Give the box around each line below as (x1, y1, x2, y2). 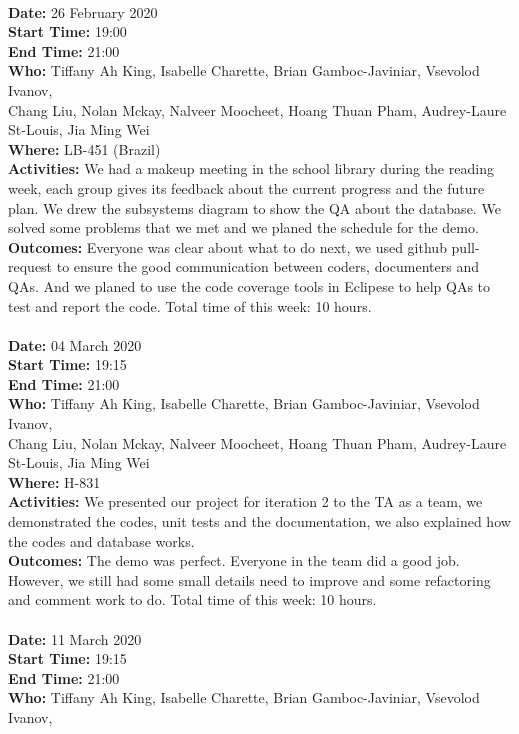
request (8, 256, 53, 277)
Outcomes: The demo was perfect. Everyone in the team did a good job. (8, 550, 460, 571)
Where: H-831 (8, 471, 101, 492)
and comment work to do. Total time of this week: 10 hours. (8, 589, 377, 610)
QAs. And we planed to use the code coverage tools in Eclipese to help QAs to (8, 275, 491, 296)
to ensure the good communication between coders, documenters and (56, 256, 479, 277)
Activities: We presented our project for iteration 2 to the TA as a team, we (8, 491, 483, 512)
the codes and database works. (8, 530, 195, 551)
